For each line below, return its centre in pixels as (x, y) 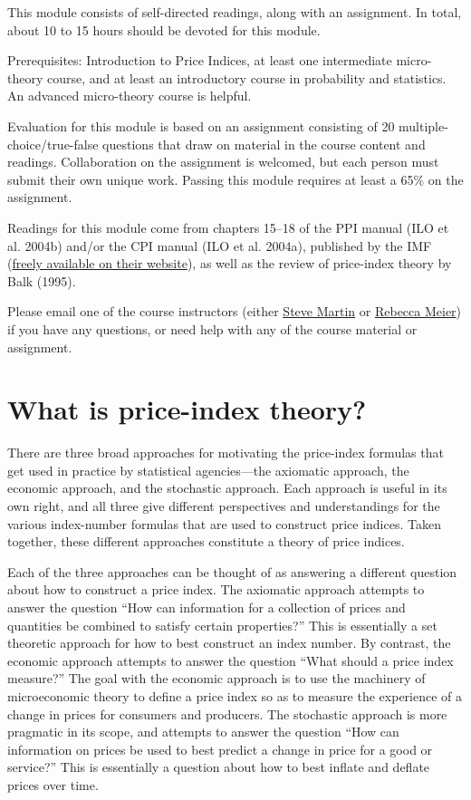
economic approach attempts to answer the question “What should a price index (231, 660)
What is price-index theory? (187, 409)
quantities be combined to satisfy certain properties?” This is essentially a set (222, 625)
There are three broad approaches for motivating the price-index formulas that (226, 453)
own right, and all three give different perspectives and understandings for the (224, 506)
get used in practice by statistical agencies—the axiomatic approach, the (208, 470)
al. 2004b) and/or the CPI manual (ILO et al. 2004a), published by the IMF (220, 245)
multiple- (423, 125)
